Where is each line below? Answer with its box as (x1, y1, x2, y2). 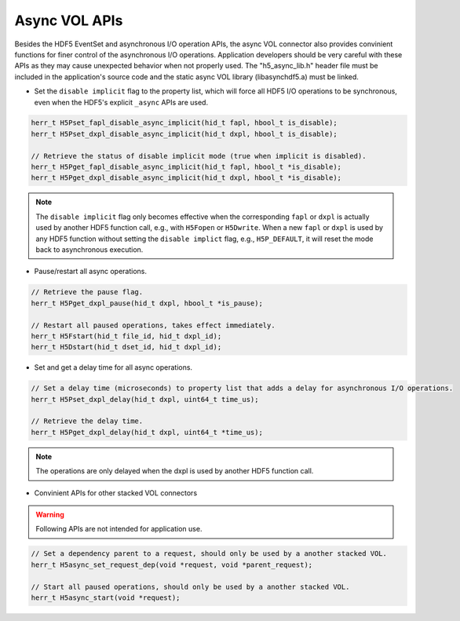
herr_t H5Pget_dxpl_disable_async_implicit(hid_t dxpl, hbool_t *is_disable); (31, 174, 341, 182)
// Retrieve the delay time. (31, 417, 144, 426)
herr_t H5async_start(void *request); (31, 593, 181, 602)
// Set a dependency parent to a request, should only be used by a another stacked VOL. (31, 550, 388, 558)
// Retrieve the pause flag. (31, 287, 144, 297)
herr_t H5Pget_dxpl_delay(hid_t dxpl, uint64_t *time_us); (31, 428, 263, 437)
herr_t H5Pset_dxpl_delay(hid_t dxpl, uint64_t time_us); (31, 395, 259, 404)
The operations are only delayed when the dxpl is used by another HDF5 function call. (35, 466, 314, 476)
